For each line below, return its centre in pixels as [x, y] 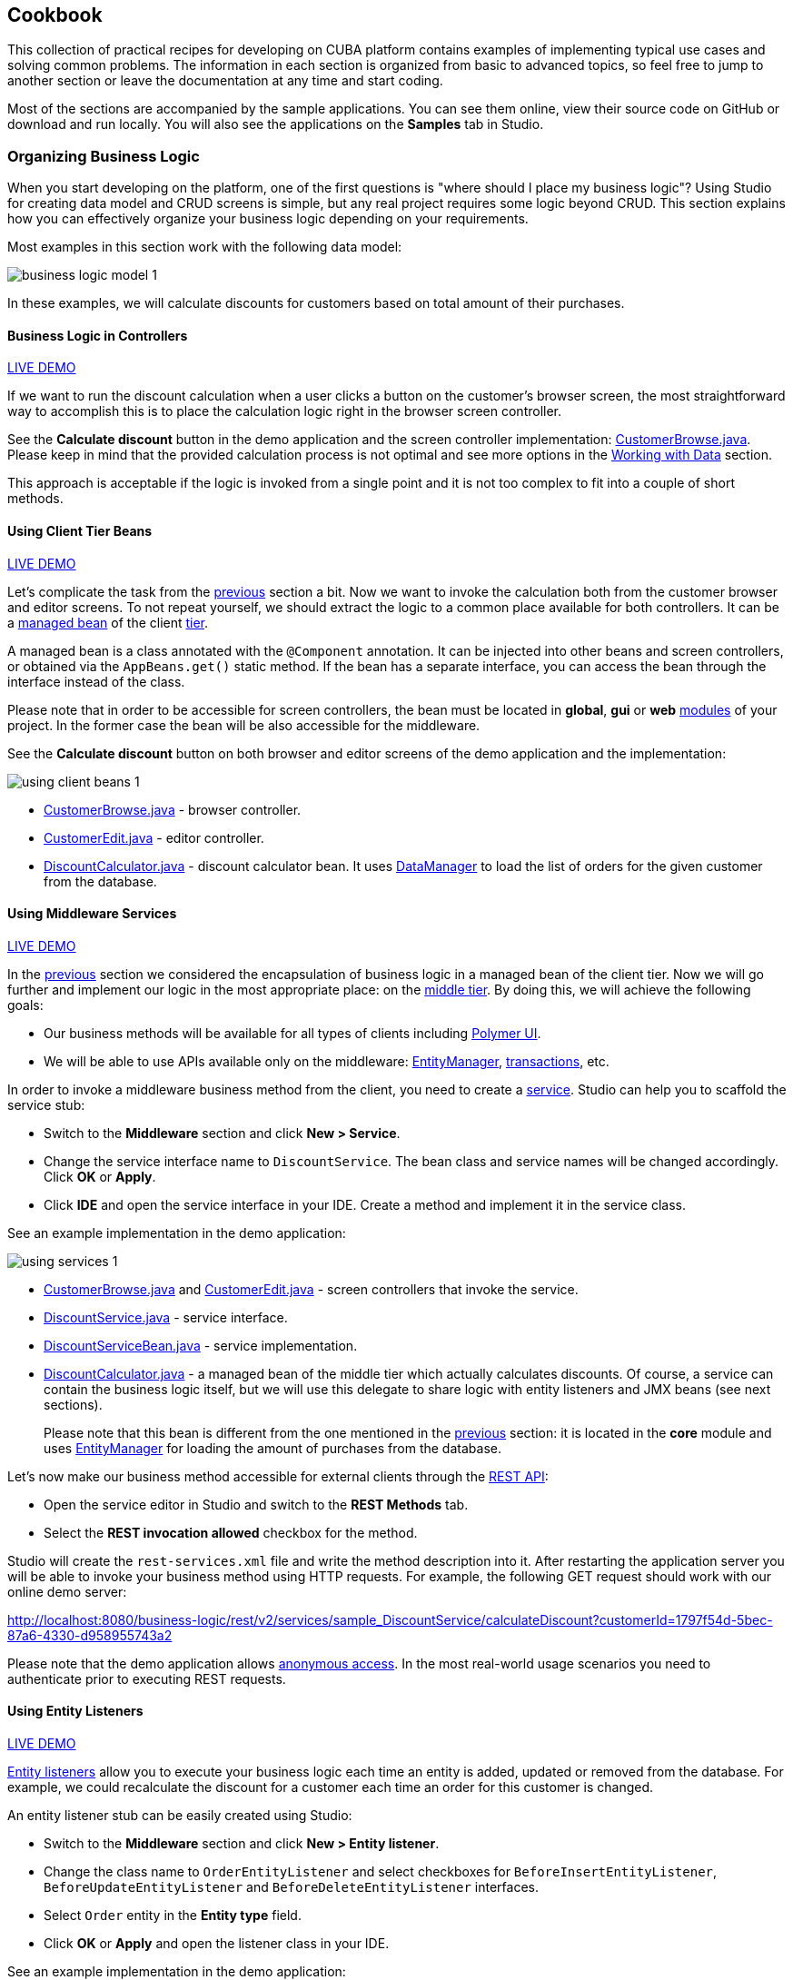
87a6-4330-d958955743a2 [90, 1635]
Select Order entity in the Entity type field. [173, 1916]
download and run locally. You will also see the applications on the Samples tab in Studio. [276, 124]
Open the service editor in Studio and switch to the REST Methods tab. [256, 1504]
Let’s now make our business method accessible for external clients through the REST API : [278, 1476]
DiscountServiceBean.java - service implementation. [201, 1345]
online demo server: [67, 1591]
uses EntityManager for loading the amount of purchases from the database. [273, 1448]
